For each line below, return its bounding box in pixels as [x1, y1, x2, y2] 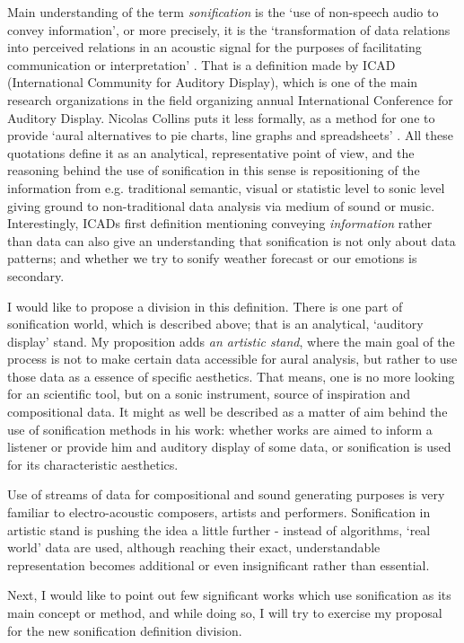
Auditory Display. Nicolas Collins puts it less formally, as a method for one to [7, 108, 435, 127]
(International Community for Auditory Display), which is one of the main [7, 73, 418, 92]
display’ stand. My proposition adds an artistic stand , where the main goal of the [7, 331, 455, 350]
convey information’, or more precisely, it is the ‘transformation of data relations [7, 20, 451, 39]
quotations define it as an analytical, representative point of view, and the [7, 143, 415, 162]
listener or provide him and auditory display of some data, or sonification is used [7, 437, 451, 456]
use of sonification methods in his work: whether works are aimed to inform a [7, 419, 433, 438]
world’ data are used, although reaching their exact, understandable [7, 538, 381, 557]
